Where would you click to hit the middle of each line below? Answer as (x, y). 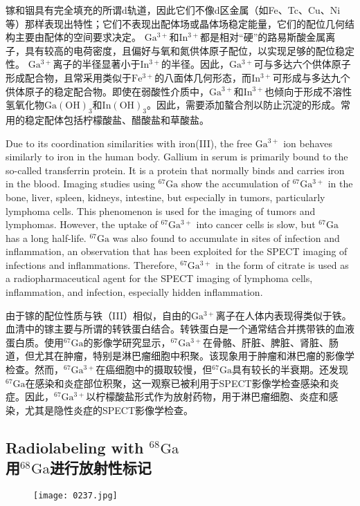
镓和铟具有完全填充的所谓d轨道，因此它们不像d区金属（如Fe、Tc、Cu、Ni (173, 10)
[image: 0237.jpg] (75, 496)
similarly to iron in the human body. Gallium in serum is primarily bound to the (177, 157)
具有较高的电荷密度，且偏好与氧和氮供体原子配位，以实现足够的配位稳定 (189, 50)
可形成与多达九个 (311, 77)
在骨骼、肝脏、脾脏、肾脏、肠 (270, 342)
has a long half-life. (46, 237)
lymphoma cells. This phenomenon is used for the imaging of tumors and (161, 210)
